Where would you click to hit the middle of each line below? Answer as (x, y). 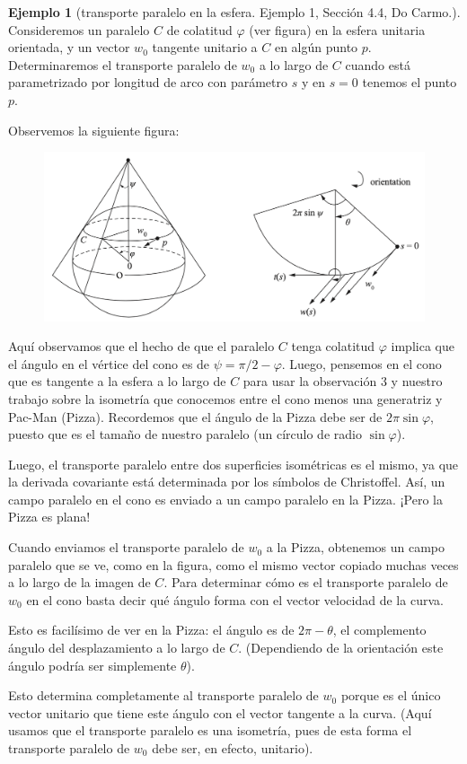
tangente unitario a (205, 47)
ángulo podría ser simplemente (93, 665)
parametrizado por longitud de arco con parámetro (148, 82)
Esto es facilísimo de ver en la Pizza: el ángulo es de (151, 630)
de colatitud (199, 29)
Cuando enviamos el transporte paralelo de (126, 547)
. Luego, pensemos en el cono (361, 363)
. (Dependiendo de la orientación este (341, 648)
